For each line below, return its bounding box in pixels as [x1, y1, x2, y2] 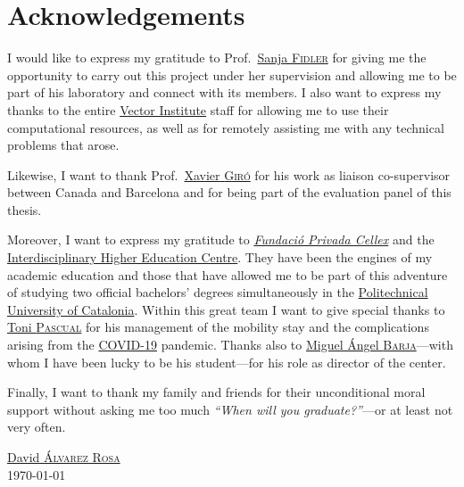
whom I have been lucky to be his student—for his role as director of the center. [7, 352, 446, 371]
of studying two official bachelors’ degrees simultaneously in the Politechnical [7, 283, 428, 301]
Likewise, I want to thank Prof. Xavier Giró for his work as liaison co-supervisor [7, 165, 451, 184]
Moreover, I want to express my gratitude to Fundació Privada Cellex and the [7, 230, 435, 249]
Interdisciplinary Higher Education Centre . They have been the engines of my [7, 248, 433, 267]
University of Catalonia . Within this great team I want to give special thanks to [7, 300, 445, 318]
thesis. [7, 200, 42, 219]
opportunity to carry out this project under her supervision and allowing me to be [7, 65, 457, 84]
